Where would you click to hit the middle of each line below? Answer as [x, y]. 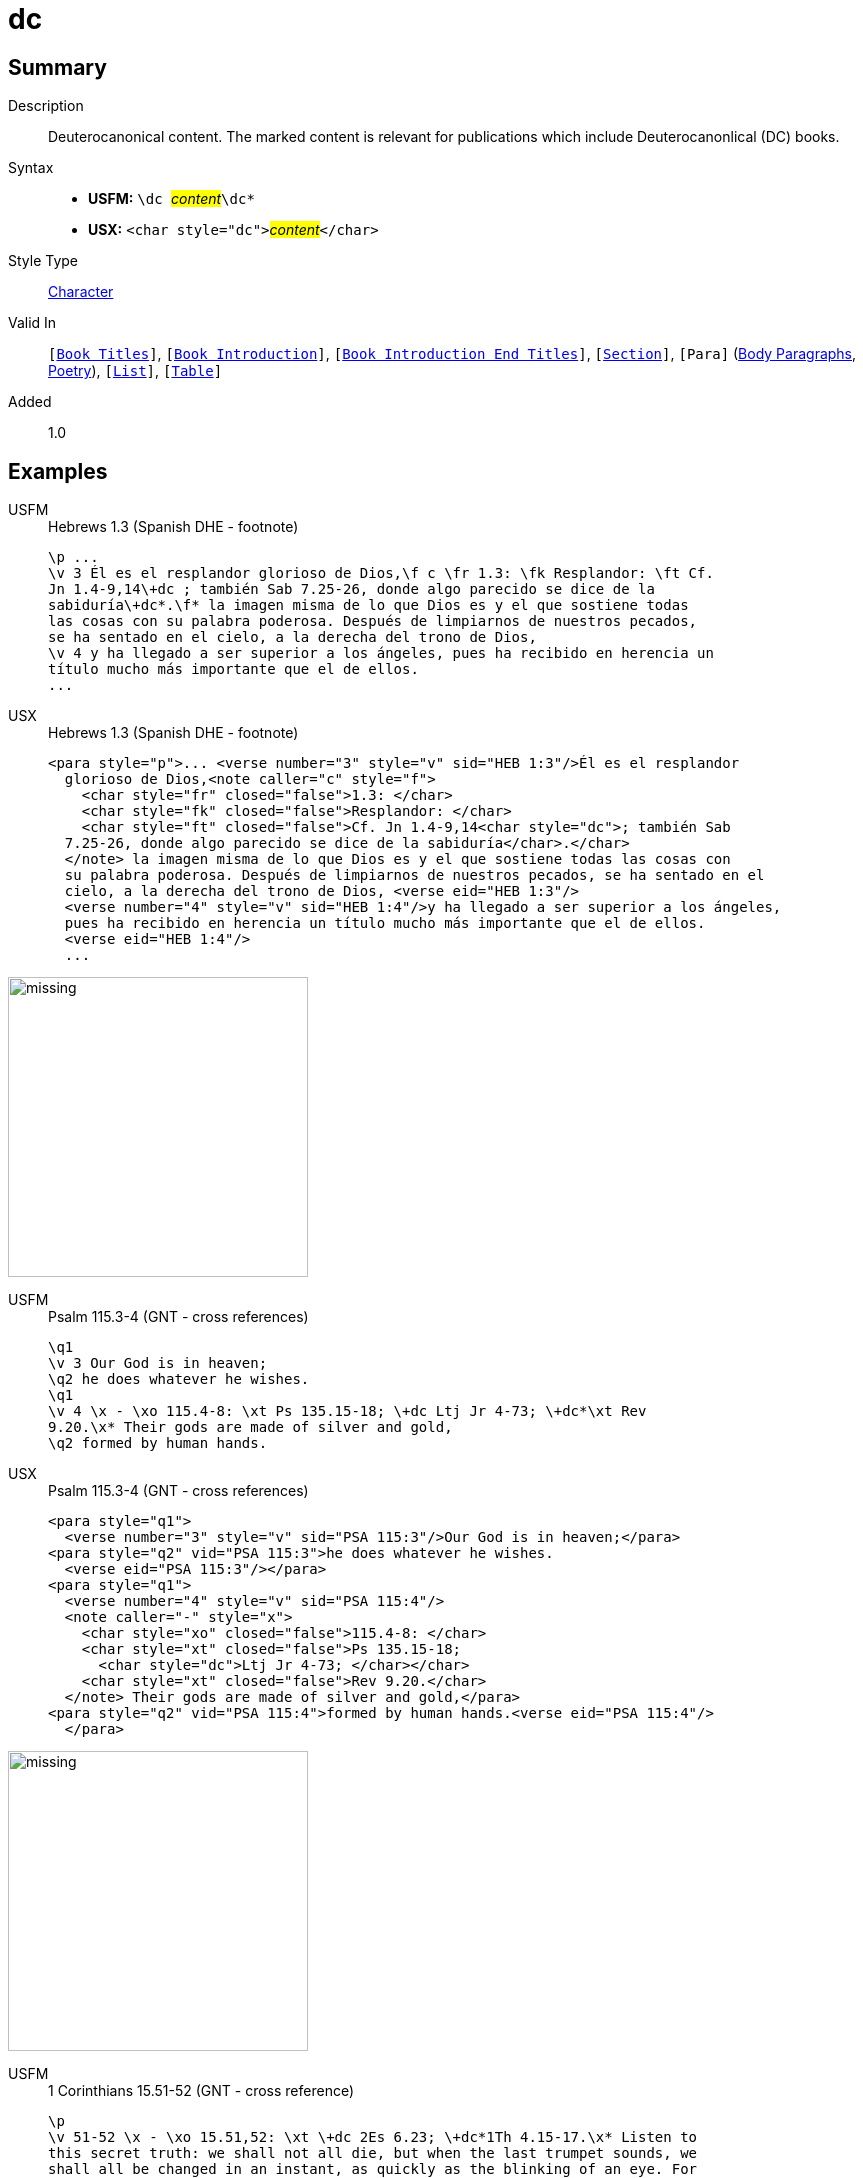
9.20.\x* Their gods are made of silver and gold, [250, 1427]
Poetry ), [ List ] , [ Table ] [135, 371]
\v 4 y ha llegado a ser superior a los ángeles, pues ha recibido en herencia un [381, 653]
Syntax [31, 168]
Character [81, 292]
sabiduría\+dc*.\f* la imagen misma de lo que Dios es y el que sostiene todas [368, 605]
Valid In [32, 323]
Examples [58, 471]
